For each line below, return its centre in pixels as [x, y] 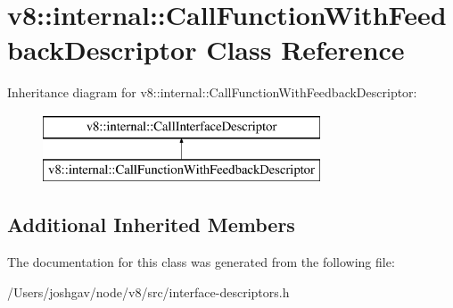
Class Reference [305, 50]
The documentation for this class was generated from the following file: [201, 262]
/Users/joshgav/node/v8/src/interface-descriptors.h [148, 291]
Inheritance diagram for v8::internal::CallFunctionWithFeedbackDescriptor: [212, 92]
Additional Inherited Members [151, 225]
